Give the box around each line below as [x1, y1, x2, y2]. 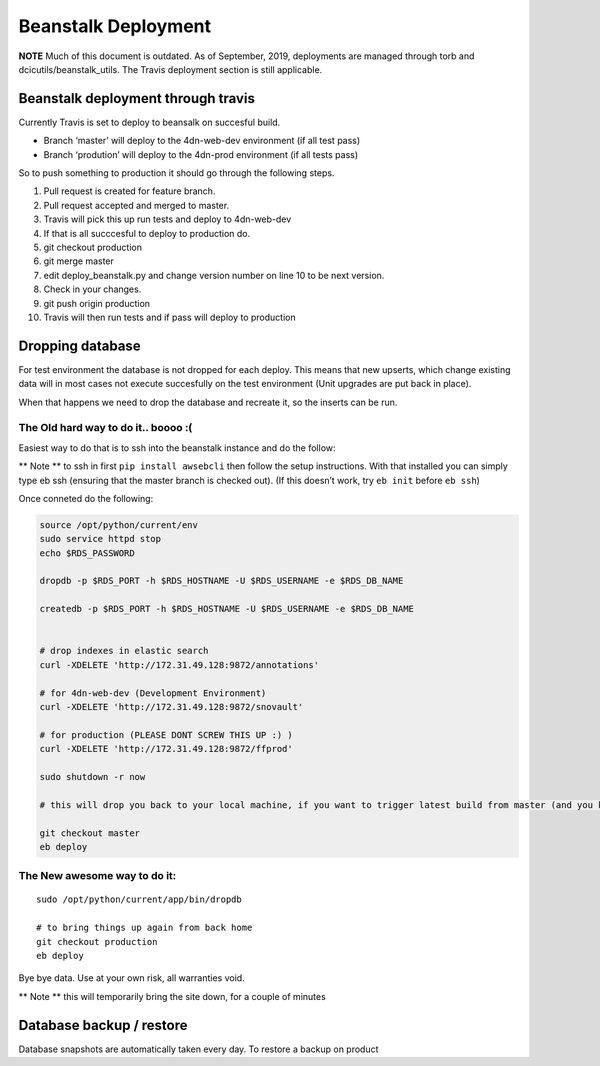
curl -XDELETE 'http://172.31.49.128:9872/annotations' [39, 659, 320, 670]
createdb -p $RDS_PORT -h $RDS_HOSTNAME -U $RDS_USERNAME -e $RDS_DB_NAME [39, 603, 415, 615]
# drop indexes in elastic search [39, 645, 209, 657]
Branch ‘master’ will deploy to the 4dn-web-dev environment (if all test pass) [43, 135, 361, 147]
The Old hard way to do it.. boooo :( [18, 421, 193, 435]
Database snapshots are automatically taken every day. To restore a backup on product [18, 1043, 379, 1055]
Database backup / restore [18, 1016, 189, 1034]
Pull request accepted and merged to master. [43, 199, 230, 211]
